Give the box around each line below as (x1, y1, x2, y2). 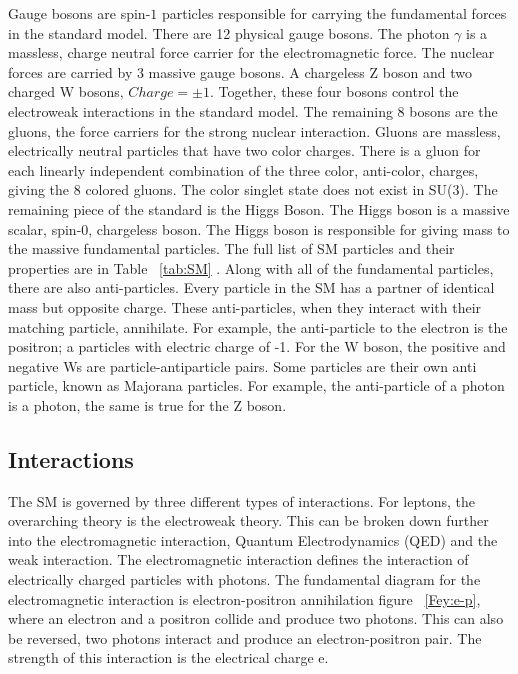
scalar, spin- (8, 218, 82, 239)
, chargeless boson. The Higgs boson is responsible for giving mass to (88, 218, 510, 239)
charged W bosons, (8, 81, 124, 102)
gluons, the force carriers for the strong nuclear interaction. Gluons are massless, (8, 120, 501, 141)
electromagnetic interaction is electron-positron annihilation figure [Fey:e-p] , (8, 588, 481, 609)
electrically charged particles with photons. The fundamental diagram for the (8, 569, 481, 590)
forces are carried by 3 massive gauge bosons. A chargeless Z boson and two (8, 61, 472, 82)
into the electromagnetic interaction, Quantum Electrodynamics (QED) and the (8, 529, 498, 550)
